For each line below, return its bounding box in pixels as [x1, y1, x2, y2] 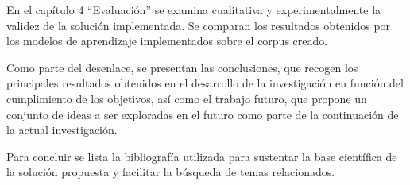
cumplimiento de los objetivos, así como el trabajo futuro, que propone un [6, 90, 367, 106]
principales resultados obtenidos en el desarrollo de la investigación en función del [6, 75, 404, 91]
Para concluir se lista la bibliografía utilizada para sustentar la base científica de [6, 148, 397, 164]
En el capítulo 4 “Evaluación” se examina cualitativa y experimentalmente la [6, 2, 381, 17]
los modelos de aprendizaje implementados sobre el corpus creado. [6, 33, 328, 49]
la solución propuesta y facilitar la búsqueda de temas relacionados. [6, 164, 335, 180]
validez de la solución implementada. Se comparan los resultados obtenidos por [6, 17, 391, 33]
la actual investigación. [6, 121, 118, 138]
